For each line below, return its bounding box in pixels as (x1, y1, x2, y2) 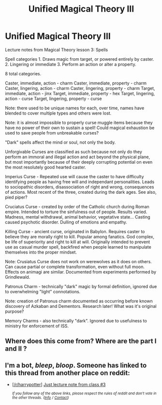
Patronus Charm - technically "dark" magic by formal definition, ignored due (5, 283, 157, 289)
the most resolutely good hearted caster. (5, 164, 86, 170)
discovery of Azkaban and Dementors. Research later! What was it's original (5, 303, 157, 309)
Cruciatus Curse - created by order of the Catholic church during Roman (5, 203, 150, 209)
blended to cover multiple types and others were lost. (5, 110, 112, 116)
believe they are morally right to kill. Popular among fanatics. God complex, (5, 234, 155, 239)
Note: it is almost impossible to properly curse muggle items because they (5, 119, 153, 125)
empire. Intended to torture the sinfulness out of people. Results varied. (5, 209, 147, 215)
